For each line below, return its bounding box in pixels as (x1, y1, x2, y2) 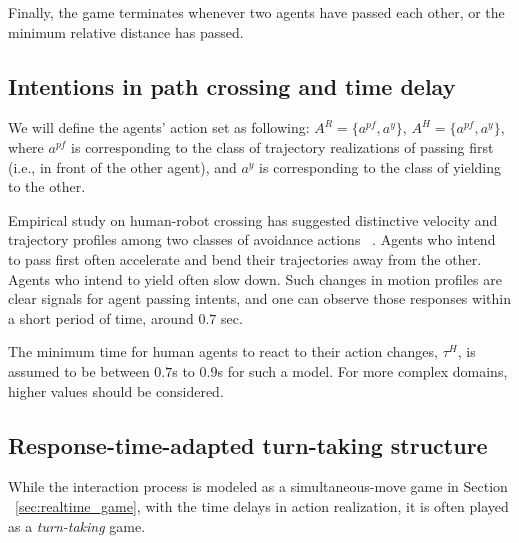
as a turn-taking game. (8, 515, 146, 536)
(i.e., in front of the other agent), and (8, 156, 237, 177)
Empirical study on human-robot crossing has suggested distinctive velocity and (8, 209, 498, 230)
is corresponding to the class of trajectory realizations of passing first (71, 136, 494, 157)
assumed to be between (8, 360, 150, 381)
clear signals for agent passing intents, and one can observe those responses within (8, 288, 511, 309)
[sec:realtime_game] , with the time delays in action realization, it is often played (15, 495, 509, 516)
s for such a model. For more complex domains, (217, 360, 508, 381)
